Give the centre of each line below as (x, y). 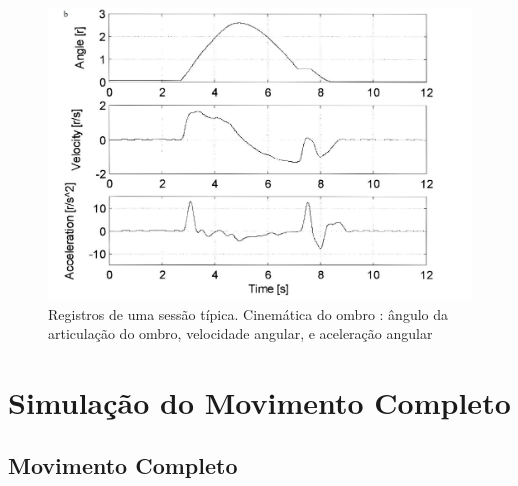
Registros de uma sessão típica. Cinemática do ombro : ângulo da (248, 313)
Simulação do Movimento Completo (259, 401)
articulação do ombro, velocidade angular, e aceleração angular (240, 333)
